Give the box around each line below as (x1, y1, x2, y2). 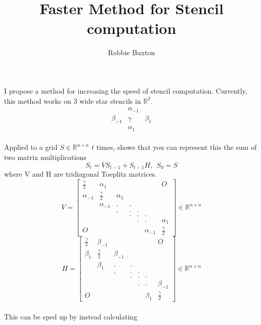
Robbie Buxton (108, 47, 155, 58)
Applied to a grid (4, 142, 58, 152)
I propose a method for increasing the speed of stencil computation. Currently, (4, 85, 247, 96)
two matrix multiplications (4, 152, 86, 162)
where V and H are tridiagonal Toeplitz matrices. (4, 169, 157, 179)
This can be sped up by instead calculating (4, 311, 138, 322)
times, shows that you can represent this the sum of (96, 142, 257, 152)
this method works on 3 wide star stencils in (4, 95, 141, 106)
